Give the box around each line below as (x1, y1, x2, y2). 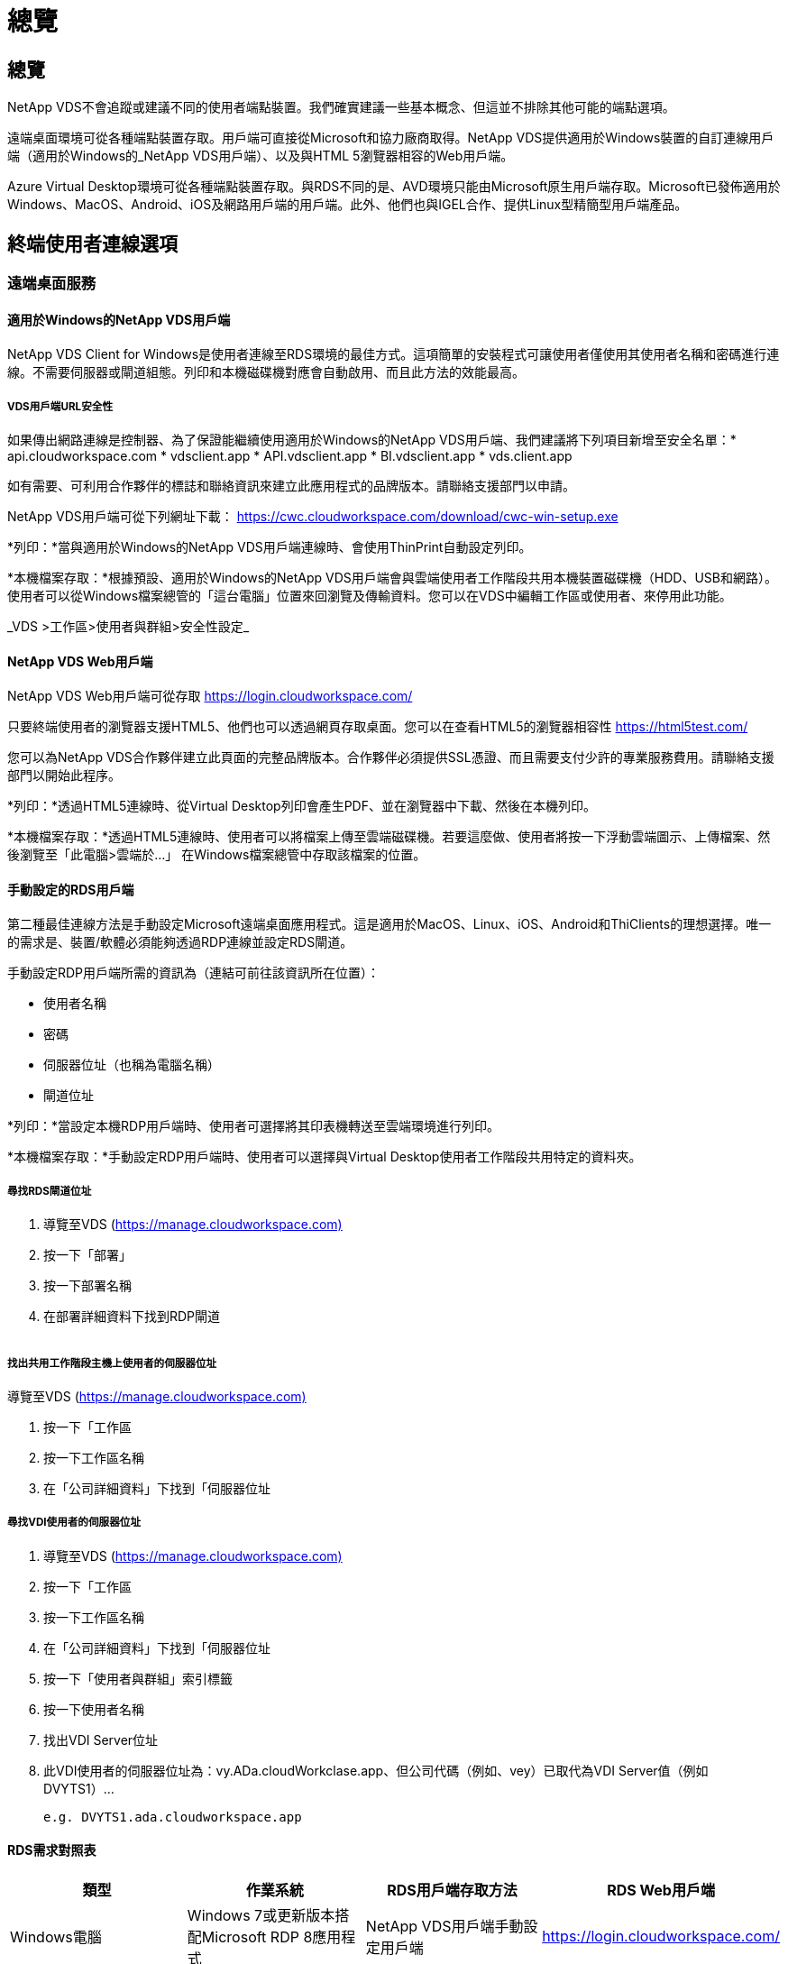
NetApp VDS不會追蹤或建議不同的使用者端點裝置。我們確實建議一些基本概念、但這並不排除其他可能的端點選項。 (7, 99, 675, 115)
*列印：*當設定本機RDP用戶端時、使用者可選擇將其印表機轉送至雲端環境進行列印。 (7, 1118, 500, 1134)
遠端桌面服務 (7, 274, 96, 293)
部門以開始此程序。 (7, 767, 121, 784)
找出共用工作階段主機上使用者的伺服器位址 (7, 1356, 217, 1370)
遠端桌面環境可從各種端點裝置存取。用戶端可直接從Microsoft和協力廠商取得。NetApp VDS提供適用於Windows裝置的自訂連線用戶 (7, 130, 774, 146)
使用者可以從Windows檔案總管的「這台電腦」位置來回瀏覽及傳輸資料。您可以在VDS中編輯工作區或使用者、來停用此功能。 (7, 588, 732, 604)
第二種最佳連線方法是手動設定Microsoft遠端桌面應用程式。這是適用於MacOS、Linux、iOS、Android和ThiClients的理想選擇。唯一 (7, 916, 772, 932)
